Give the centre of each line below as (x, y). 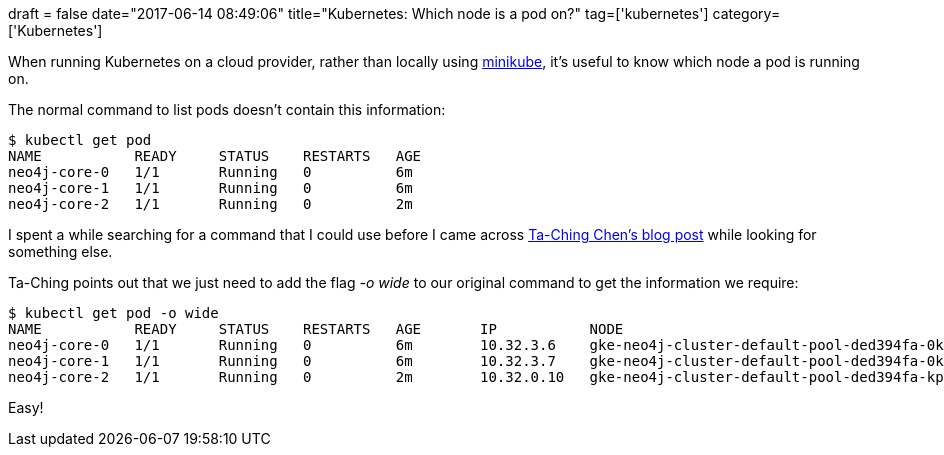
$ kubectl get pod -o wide (113, 313)
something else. (60, 251)
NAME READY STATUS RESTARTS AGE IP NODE (316, 329)
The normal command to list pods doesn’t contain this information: (227, 109)
